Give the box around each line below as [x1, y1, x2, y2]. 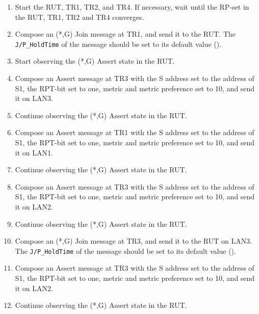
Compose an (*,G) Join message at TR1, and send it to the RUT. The [15, 29, 236, 39]
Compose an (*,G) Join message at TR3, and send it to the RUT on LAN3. [15, 235, 252, 246]
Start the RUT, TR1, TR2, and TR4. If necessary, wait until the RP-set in [15, 2, 249, 12]
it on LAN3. [15, 93, 53, 103]
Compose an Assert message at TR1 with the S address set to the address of [15, 127, 254, 138]
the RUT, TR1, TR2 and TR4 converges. [15, 11, 144, 22]
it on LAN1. [15, 147, 53, 158]
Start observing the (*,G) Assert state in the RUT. [15, 56, 175, 66]
